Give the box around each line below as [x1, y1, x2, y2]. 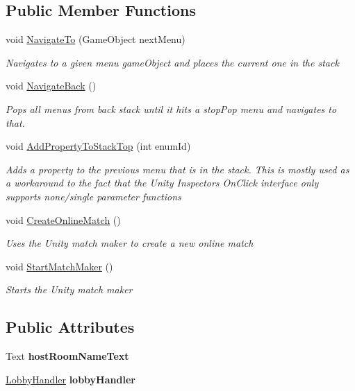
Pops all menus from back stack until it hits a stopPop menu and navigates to [6, 101, 337, 116]
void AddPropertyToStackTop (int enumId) [6, 139, 191, 153]
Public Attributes [6, 316, 135, 338]
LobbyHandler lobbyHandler [6, 372, 135, 386]
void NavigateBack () [6, 78, 97, 93]
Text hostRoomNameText [6, 349, 129, 363]
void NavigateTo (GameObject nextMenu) [6, 32, 185, 46]
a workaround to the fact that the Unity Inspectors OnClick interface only [6, 175, 319, 190]
